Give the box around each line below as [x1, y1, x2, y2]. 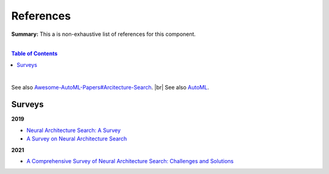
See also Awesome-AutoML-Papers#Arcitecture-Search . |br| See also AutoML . [11, 83, 210, 91]
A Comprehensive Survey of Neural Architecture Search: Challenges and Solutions [26, 157, 234, 164]
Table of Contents [11, 50, 58, 57]
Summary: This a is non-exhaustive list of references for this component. [11, 30, 196, 38]
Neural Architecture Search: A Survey [26, 127, 121, 134]
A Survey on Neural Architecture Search [26, 135, 127, 142]
